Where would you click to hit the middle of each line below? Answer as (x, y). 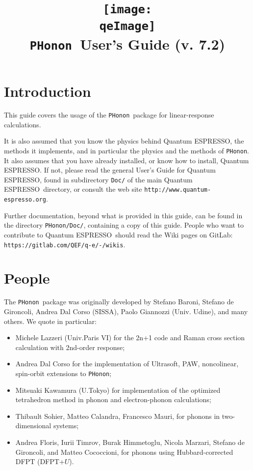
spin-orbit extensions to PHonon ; (63, 373)
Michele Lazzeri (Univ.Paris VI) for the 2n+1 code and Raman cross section (130, 338)
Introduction (48, 91)
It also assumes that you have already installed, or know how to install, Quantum (126, 160)
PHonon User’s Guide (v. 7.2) (127, 44)
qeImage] (127, 26)
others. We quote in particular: (50, 321)
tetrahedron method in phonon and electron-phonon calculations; (113, 399)
